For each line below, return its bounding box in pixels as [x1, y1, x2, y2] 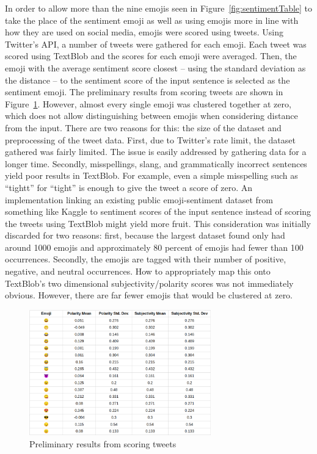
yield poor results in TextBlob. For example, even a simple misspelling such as [5, 169, 298, 182]
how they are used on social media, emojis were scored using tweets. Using [5, 26, 283, 38]
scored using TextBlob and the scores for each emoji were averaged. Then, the [5, 49, 297, 62]
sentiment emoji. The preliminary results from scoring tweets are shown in [5, 85, 283, 98]
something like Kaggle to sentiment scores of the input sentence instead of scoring [5, 205, 312, 218]
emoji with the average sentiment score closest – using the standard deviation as [5, 61, 306, 74]
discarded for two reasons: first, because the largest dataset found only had [5, 229, 285, 242]
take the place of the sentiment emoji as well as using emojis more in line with [5, 13, 299, 26]
